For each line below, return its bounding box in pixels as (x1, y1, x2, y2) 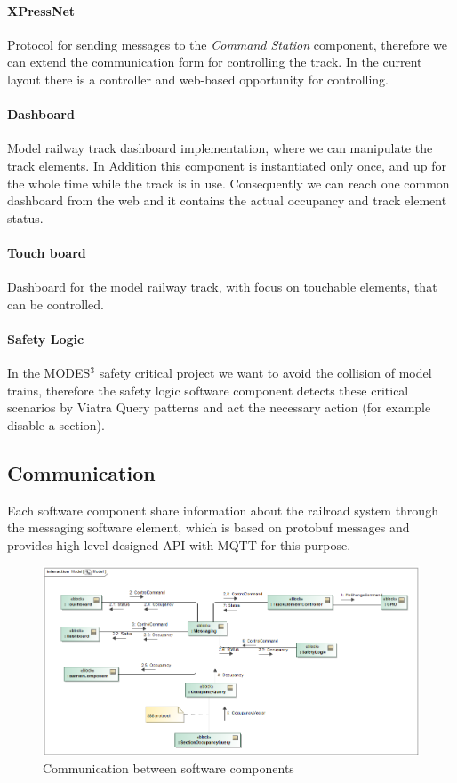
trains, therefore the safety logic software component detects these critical (7, 380, 409, 399)
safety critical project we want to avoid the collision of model (99, 364, 432, 382)
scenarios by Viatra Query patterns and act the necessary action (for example (7, 398, 431, 417)
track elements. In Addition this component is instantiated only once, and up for (7, 156, 446, 174)
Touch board (7, 243, 86, 261)
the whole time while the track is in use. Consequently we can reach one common (7, 173, 450, 192)
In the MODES (7, 364, 91, 382)
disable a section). (7, 415, 105, 434)
